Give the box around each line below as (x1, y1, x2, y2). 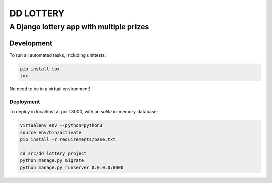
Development (9, 39, 53, 47)
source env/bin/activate (20, 129, 82, 135)
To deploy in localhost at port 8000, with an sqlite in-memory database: (9, 109, 158, 115)
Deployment (9, 98, 40, 105)
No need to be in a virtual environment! (9, 86, 91, 92)
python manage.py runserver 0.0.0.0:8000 (20, 164, 124, 170)
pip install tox (20, 66, 60, 72)
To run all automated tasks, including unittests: (9, 52, 106, 58)
